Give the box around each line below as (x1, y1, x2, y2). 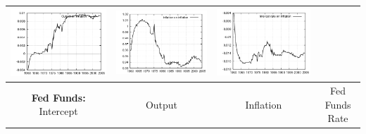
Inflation (245, 97, 282, 111)
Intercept (39, 104, 78, 118)
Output (145, 97, 178, 111)
